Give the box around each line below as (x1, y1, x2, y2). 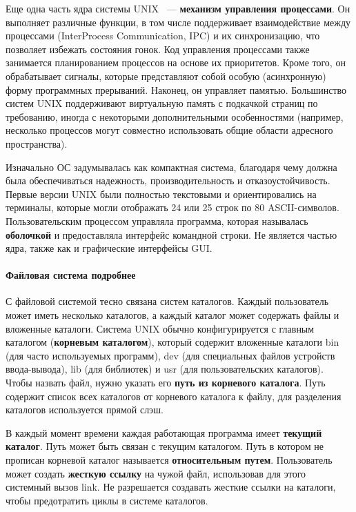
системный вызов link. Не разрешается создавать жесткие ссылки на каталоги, (6, 480, 336, 494)
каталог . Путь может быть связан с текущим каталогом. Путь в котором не (6, 439, 324, 453)
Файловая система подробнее (6, 268, 136, 282)
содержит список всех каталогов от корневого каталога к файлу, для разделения (6, 388, 342, 403)
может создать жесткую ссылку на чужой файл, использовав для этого (6, 466, 306, 480)
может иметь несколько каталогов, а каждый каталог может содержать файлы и (6, 308, 339, 322)
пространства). (6, 136, 68, 150)
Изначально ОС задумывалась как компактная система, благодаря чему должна (6, 159, 337, 174)
